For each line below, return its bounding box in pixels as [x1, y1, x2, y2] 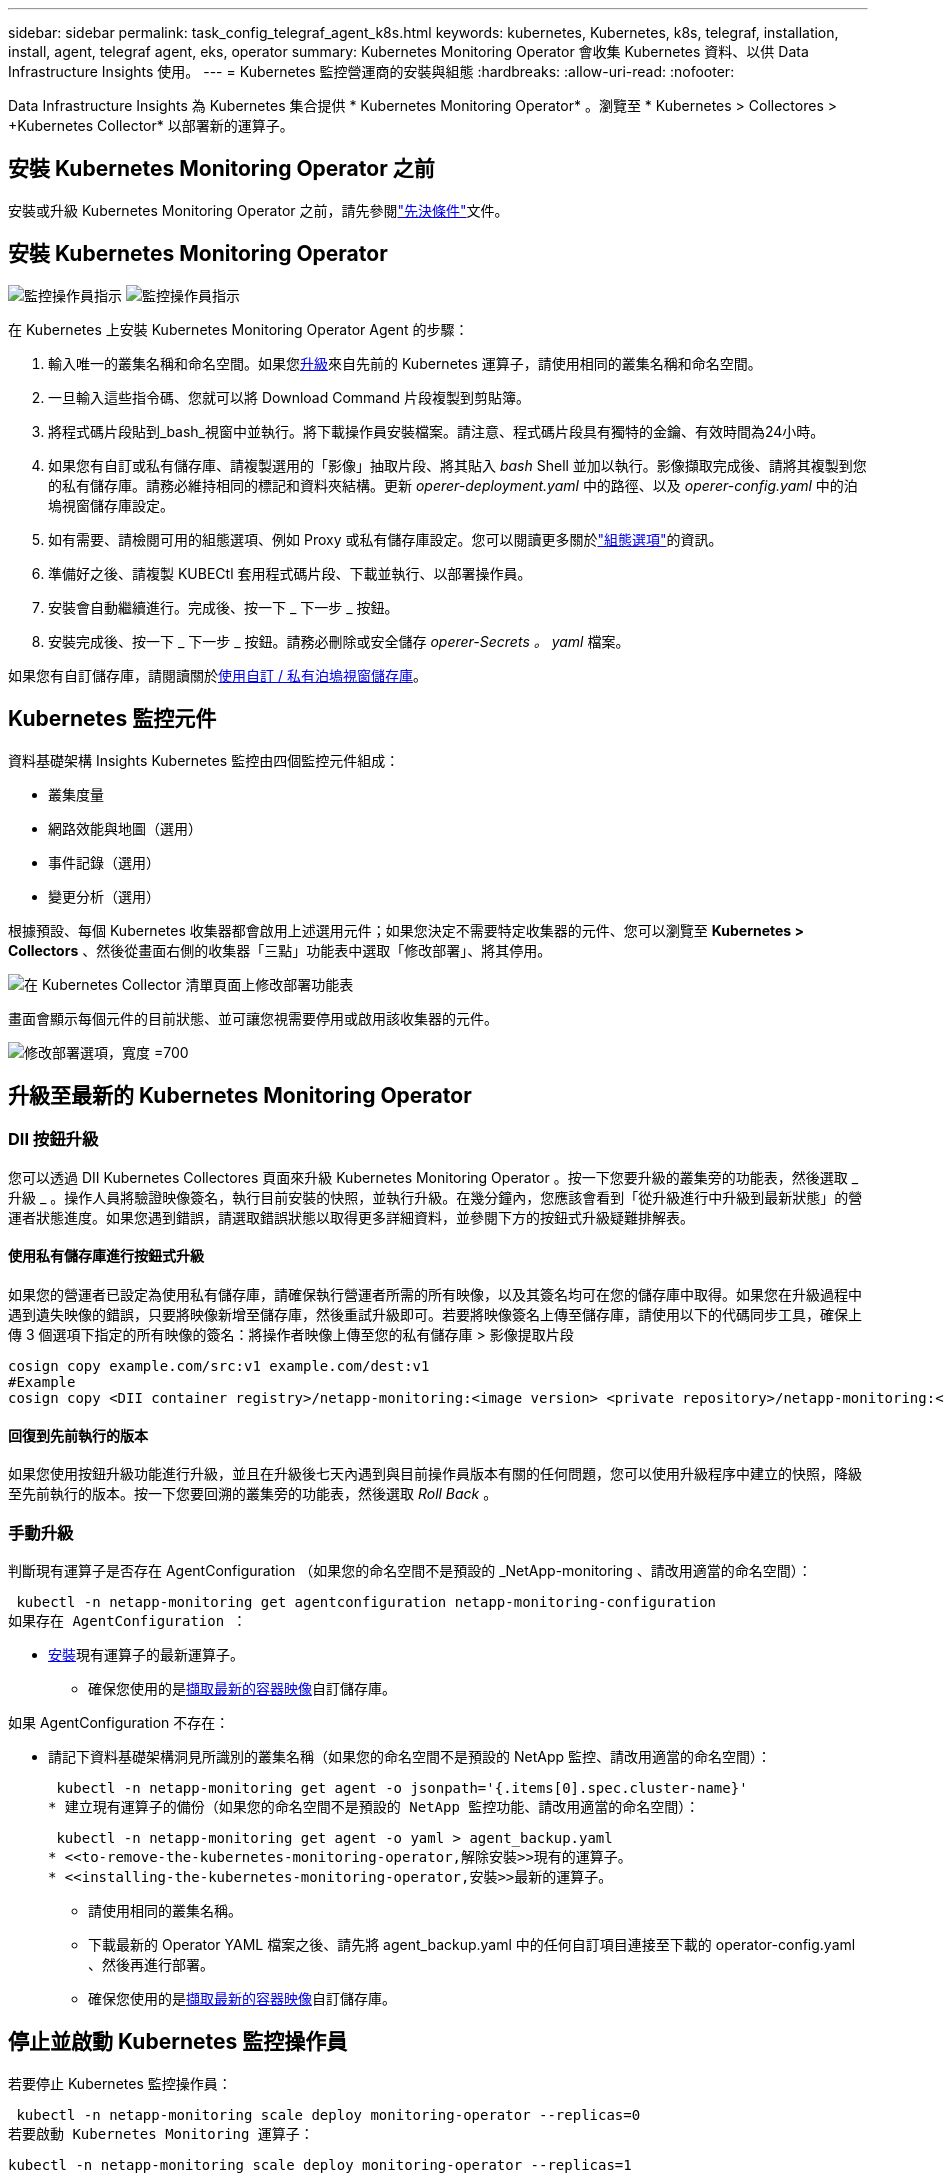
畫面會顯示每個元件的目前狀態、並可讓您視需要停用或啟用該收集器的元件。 [8, 1009, 498, 1027]
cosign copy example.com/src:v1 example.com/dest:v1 [8, 1357, 430, 1374]
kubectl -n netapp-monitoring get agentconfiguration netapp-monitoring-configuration [16, 1593, 717, 1610]
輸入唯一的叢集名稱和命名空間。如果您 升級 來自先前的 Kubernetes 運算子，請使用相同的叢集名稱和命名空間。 [48, 354, 762, 372]
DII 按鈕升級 [8, 1129, 99, 1150]
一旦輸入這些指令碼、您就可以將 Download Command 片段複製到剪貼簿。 [48, 388, 530, 406]
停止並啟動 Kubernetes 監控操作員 [8, 2029, 348, 2055]
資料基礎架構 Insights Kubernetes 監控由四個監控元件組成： [8, 751, 400, 769]
